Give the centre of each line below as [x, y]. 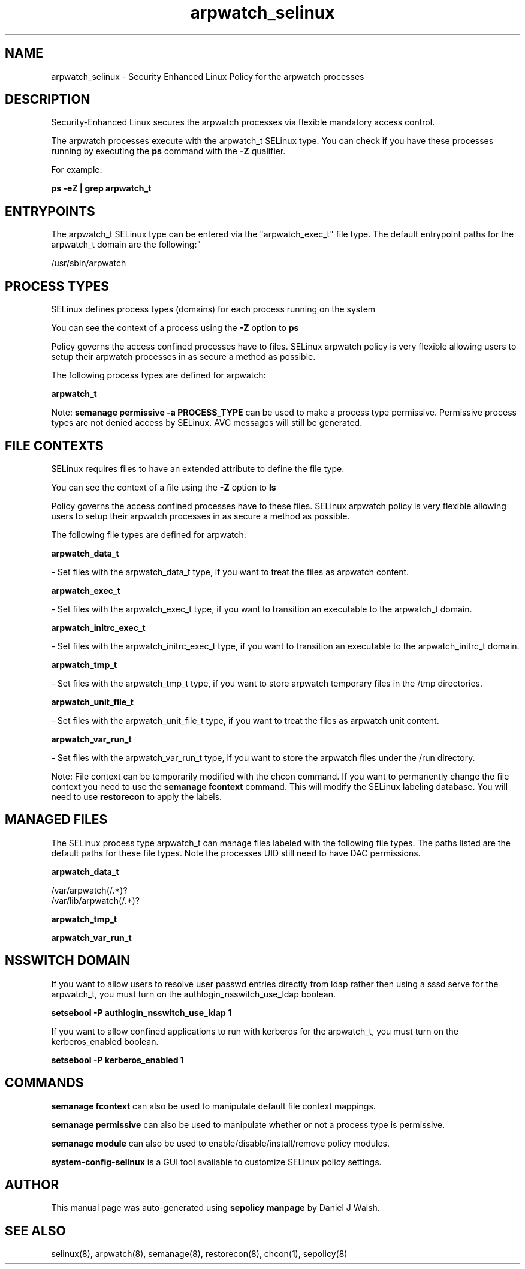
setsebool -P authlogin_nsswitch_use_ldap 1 [141, 1012]
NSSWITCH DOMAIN [68, 961]
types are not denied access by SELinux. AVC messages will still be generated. [207, 423]
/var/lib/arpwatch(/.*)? [95, 900]
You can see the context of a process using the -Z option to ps [175, 328]
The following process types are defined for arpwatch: [159, 375]
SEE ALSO [35, 1231]
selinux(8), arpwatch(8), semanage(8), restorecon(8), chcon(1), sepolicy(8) [199, 1254]
